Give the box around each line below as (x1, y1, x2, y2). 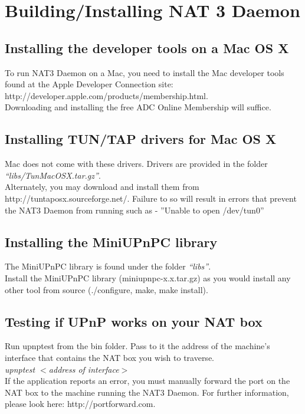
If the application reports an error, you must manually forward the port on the (5, 374, 290, 387)
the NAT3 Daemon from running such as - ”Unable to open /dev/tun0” (5, 203, 264, 216)
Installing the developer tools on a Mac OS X (5, 38, 289, 57)
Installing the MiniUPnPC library (5, 232, 218, 251)
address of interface (48, 363, 119, 375)
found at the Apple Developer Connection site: (5, 78, 173, 90)
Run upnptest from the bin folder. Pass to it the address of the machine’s (5, 340, 270, 352)
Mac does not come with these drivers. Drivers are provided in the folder (5, 157, 268, 170)
